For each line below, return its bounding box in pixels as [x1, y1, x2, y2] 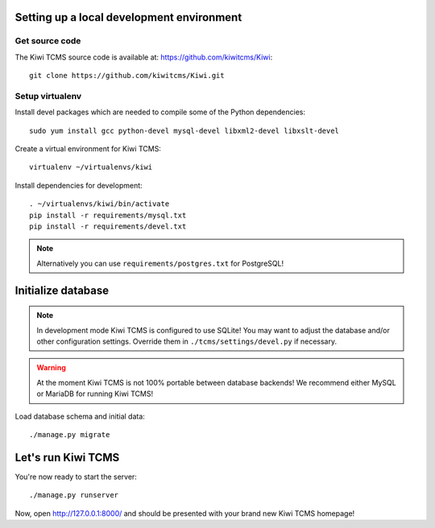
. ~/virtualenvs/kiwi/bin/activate [29, 200, 170, 208]
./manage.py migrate [29, 430, 110, 439]
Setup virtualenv [14, 90, 82, 101]
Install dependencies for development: [14, 180, 143, 190]
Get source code [14, 35, 81, 47]
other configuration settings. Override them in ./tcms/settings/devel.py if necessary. [36, 336, 338, 346]
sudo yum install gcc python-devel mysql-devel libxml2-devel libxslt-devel [29, 126, 340, 135]
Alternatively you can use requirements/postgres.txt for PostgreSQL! [36, 258, 284, 268]
